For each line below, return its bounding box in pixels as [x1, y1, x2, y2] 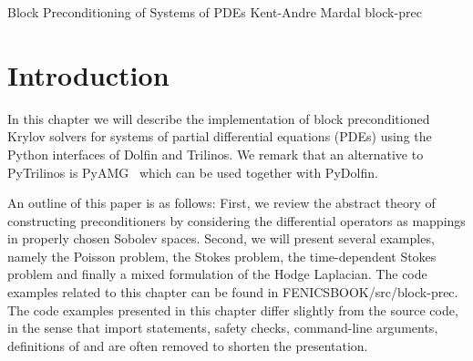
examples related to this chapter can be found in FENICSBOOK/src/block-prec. [7, 283, 458, 302]
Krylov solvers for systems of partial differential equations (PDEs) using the [7, 127, 432, 146]
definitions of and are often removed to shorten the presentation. [7, 335, 368, 355]
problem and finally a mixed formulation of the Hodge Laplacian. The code [7, 264, 427, 284]
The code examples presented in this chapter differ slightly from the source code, [7, 300, 458, 319]
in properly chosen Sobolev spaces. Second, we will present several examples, [7, 229, 435, 248]
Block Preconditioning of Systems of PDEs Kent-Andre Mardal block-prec [7, 3, 422, 21]
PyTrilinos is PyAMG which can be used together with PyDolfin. [7, 162, 378, 181]
